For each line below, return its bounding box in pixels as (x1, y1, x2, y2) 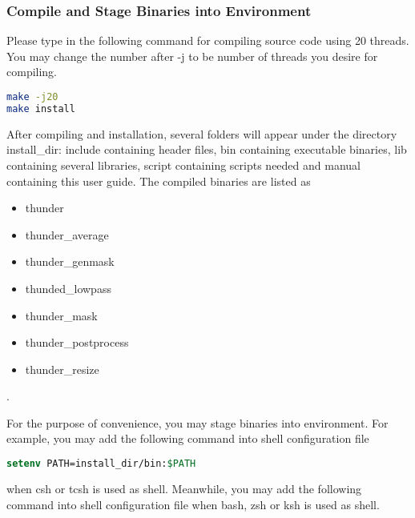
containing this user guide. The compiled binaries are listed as (6, 172, 311, 189)
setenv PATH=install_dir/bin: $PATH (6, 458, 196, 470)
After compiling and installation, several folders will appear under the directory (6, 125, 397, 142)
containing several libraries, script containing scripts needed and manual (6, 156, 361, 173)
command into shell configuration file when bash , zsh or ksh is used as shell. (6, 496, 380, 512)
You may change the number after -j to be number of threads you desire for (6, 47, 378, 64)
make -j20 (6, 91, 58, 102)
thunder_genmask (25, 253, 115, 270)
